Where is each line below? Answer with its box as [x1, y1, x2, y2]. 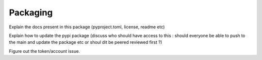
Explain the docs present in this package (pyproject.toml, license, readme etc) [9, 24, 165, 30]
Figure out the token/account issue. [9, 48, 80, 54]
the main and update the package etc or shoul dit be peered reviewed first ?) [9, 39, 163, 45]
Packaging [9, 7, 53, 18]
